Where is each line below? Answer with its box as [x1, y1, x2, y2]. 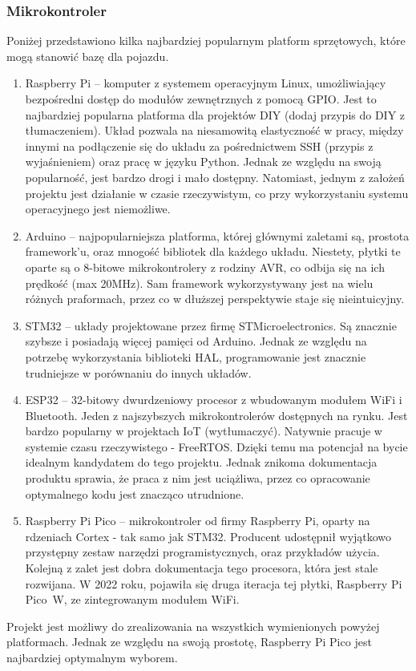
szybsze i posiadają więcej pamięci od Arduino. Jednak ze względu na [25, 333, 367, 350]
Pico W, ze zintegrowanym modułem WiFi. [25, 591, 240, 608]
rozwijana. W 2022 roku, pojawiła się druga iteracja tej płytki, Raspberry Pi [25, 575, 402, 592]
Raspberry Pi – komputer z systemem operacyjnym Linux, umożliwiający [25, 75, 386, 91]
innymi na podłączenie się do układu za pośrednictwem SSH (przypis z [25, 137, 374, 154]
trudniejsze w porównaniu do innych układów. [25, 364, 252, 381]
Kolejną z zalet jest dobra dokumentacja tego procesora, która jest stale [25, 560, 378, 576]
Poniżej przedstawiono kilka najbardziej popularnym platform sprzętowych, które [6, 32, 406, 49]
